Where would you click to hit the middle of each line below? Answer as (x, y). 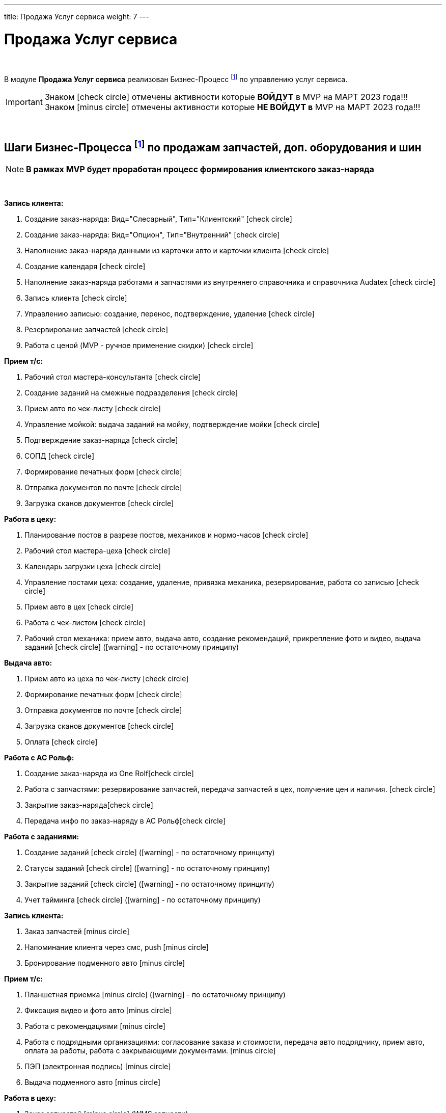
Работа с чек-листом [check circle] (85, 622)
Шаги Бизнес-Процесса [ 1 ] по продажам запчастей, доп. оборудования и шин (213, 146)
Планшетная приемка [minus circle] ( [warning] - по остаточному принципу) (155, 995)
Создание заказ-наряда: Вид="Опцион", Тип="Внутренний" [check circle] (152, 235)
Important (24, 102)
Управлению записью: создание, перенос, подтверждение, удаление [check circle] (170, 314)
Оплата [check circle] (61, 742)
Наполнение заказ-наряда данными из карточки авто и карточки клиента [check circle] (177, 250)
